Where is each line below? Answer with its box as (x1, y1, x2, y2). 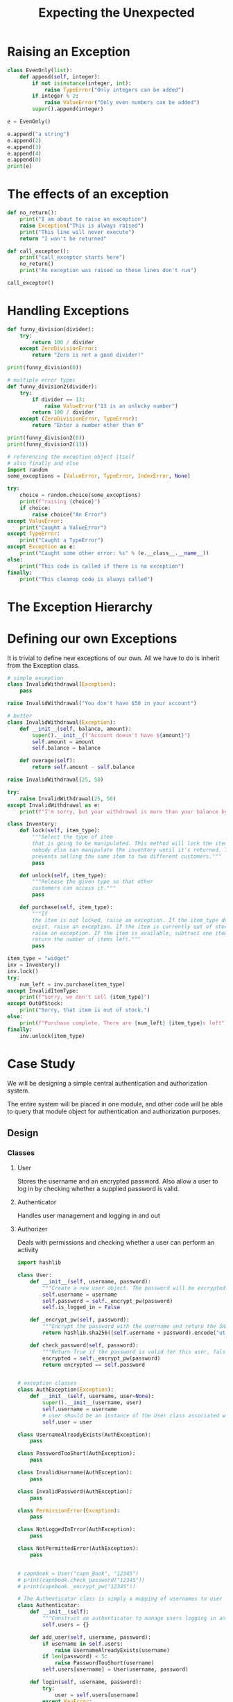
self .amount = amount (32, 738, 95, 745)
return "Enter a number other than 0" (32, 422, 144, 429)
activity (17, 1246, 39, 1254)
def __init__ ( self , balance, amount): (19, 725, 132, 732)
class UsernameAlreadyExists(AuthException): (17, 1431, 151, 1438)
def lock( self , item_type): (19, 827, 101, 834)
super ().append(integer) (32, 106, 104, 112)
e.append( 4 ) (7, 150, 42, 157)
